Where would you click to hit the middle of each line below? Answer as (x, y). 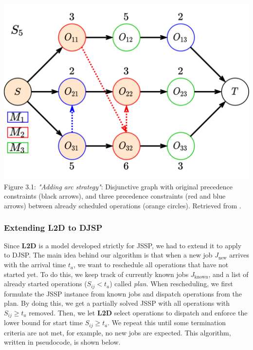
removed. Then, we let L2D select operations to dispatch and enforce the (138, 312)
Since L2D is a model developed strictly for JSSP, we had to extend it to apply (123, 245)
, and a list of (228, 274)
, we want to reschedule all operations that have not (151, 265)
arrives (239, 255)
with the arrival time (35, 265)
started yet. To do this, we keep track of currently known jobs (96, 274)
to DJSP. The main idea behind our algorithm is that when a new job (108, 255)
